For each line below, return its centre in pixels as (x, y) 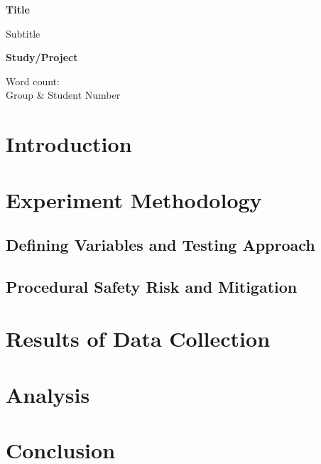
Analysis (48, 394)
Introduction (69, 144)
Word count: (33, 81)
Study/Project (42, 57)
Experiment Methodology (134, 199)
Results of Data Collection (138, 339)
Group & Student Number (63, 95)
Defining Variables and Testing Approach (160, 245)
